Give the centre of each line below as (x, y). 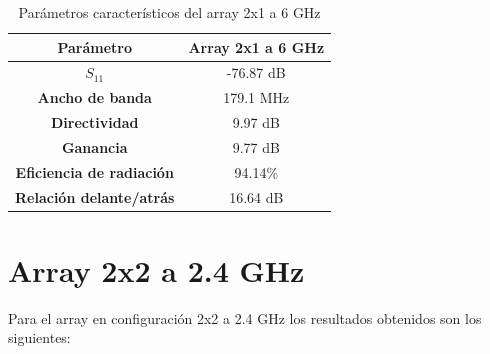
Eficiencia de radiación (94, 171)
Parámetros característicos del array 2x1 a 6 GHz (169, 12)
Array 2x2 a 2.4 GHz (156, 269)
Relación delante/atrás (95, 196)
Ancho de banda (94, 97)
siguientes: (39, 337)
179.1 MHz (256, 97)
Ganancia (94, 146)
